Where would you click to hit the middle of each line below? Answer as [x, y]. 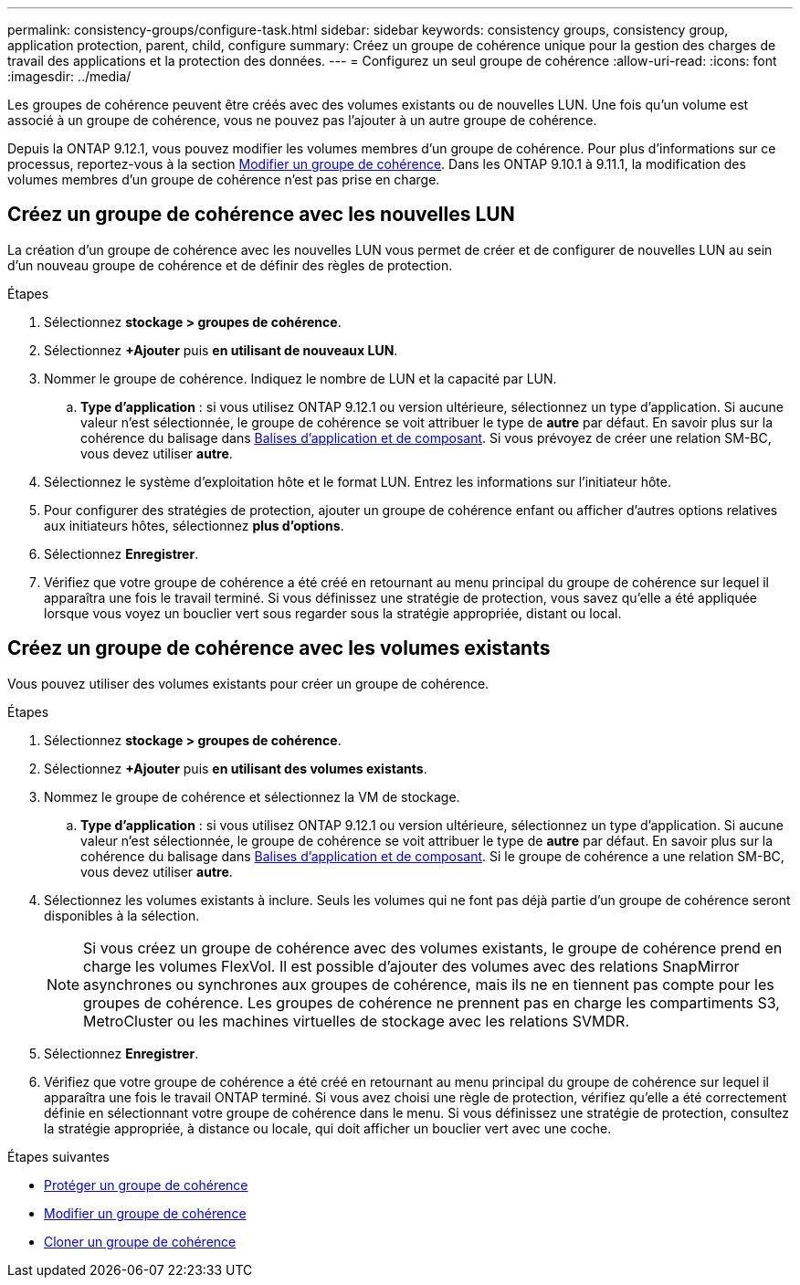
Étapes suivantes [58, 1156]
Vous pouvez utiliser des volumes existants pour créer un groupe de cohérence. [248, 683]
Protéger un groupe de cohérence [146, 1185]
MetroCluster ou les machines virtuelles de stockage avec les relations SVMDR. [357, 1021]
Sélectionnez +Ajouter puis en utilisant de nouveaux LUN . [221, 350]
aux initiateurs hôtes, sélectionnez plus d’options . [194, 525]
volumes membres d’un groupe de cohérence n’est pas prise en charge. [224, 179]
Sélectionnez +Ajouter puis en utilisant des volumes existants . [236, 768]
